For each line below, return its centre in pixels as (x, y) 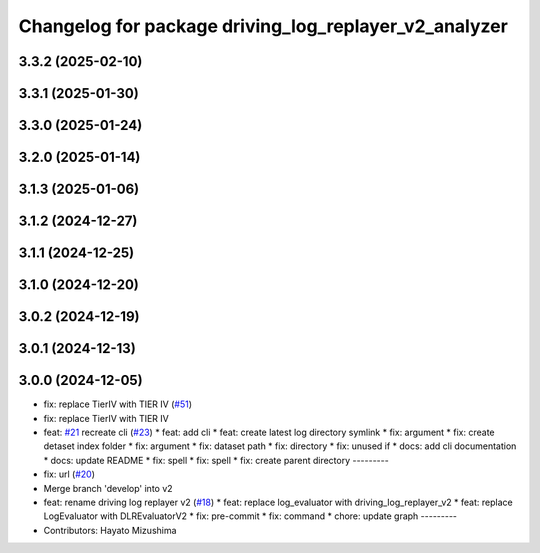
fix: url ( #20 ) (69, 474)
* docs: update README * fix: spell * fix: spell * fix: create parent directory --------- (216, 460)
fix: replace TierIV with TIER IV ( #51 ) (117, 404)
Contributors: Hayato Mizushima (110, 530)
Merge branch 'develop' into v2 (108, 488)
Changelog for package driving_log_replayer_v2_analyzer (263, 26)
